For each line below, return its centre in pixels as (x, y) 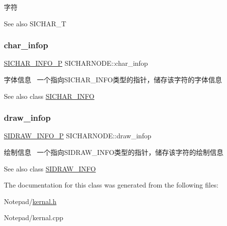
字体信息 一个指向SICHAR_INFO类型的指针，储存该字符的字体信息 (113, 79)
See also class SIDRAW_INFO (50, 168)
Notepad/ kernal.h (30, 201)
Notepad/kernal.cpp (34, 217)
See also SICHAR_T (35, 23)
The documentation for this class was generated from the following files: (111, 185)
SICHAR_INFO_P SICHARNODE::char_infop (76, 63)
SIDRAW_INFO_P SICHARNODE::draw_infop (78, 136)
